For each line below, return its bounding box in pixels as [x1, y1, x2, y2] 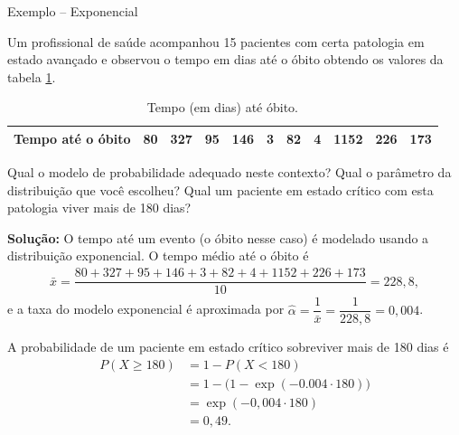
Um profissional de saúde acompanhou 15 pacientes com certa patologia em [7, 32, 425, 51]
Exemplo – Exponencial [7, 2, 138, 20]
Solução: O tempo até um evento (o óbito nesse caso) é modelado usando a [7, 228, 429, 247]
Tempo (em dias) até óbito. [146, 98, 299, 117]
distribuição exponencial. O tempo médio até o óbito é [7, 246, 309, 265]
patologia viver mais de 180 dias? [7, 198, 192, 217]
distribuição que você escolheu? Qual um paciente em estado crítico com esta [7, 180, 434, 199]
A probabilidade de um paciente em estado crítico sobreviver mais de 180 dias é [7, 337, 449, 356]
